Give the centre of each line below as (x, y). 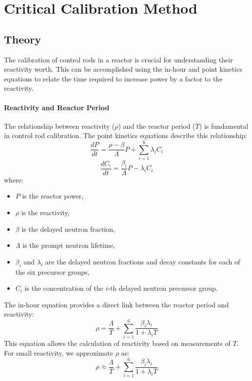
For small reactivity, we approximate (58, 352)
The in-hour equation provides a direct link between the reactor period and (116, 304)
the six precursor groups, (52, 271)
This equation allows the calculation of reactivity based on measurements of (117, 343)
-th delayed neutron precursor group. (163, 288)
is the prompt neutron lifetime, (69, 245)
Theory (23, 39)
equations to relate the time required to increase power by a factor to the (113, 78)
